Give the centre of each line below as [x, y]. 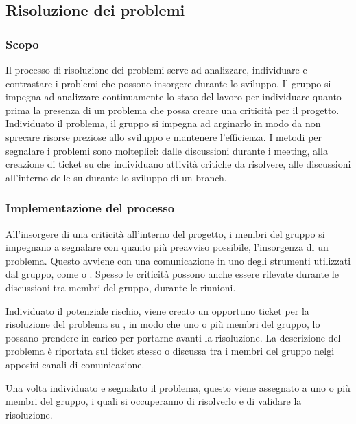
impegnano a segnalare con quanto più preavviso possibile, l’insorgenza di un [167, 247]
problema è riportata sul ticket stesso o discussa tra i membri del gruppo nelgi [170, 351]
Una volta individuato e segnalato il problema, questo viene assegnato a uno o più [178, 387]
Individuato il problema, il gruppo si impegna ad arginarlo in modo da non [163, 123]
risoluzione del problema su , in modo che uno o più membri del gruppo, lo [163, 324]
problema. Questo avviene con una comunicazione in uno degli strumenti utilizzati [178, 260]
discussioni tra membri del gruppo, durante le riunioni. [121, 287]
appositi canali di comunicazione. [75, 364]
